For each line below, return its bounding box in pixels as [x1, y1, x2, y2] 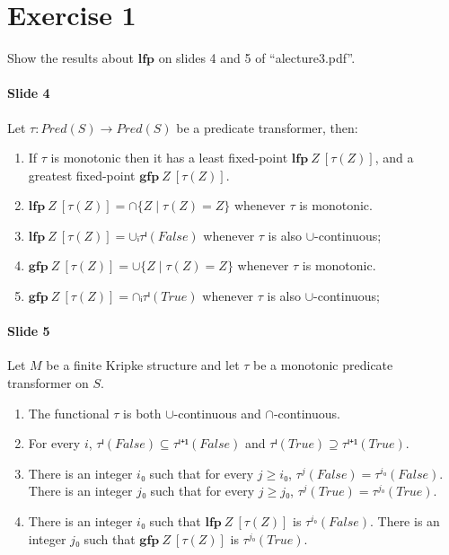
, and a [374, 148, 414, 167]
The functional [28, 403, 110, 422]
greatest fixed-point [28, 165, 136, 184]
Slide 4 [7, 84, 50, 102]
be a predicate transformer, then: [176, 118, 358, 137]
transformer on [7, 374, 89, 392]
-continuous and [173, 403, 261, 422]
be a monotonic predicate [253, 356, 393, 374]
